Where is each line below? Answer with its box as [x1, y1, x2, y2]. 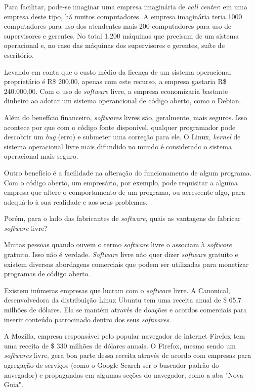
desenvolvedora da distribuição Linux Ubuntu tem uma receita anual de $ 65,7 [4, 295, 242, 305]
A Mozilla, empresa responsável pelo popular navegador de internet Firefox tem [4, 331, 245, 341]
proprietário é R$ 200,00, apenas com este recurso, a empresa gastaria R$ [4, 76, 227, 87]
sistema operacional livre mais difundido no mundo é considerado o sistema [4, 141, 232, 151]
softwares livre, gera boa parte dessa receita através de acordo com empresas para [4, 350, 251, 360]
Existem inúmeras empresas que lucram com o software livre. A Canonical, [4, 285, 230, 295]
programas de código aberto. [4, 268, 90, 279]
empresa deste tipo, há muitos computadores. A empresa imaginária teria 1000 [4, 11, 242, 21]
